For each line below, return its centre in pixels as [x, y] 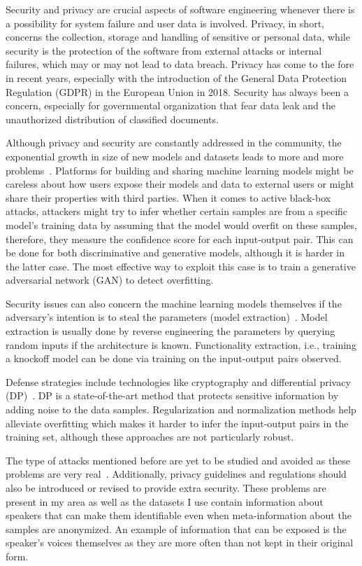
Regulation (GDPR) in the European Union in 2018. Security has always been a [177, 91]
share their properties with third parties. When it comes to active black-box [168, 197]
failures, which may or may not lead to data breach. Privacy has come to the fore [180, 64]
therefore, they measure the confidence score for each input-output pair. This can [180, 239]
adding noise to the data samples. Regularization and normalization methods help [181, 409]
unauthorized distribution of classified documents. [112, 119]
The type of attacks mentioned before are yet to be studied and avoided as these [178, 460]
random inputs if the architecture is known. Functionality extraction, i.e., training [181, 344]
